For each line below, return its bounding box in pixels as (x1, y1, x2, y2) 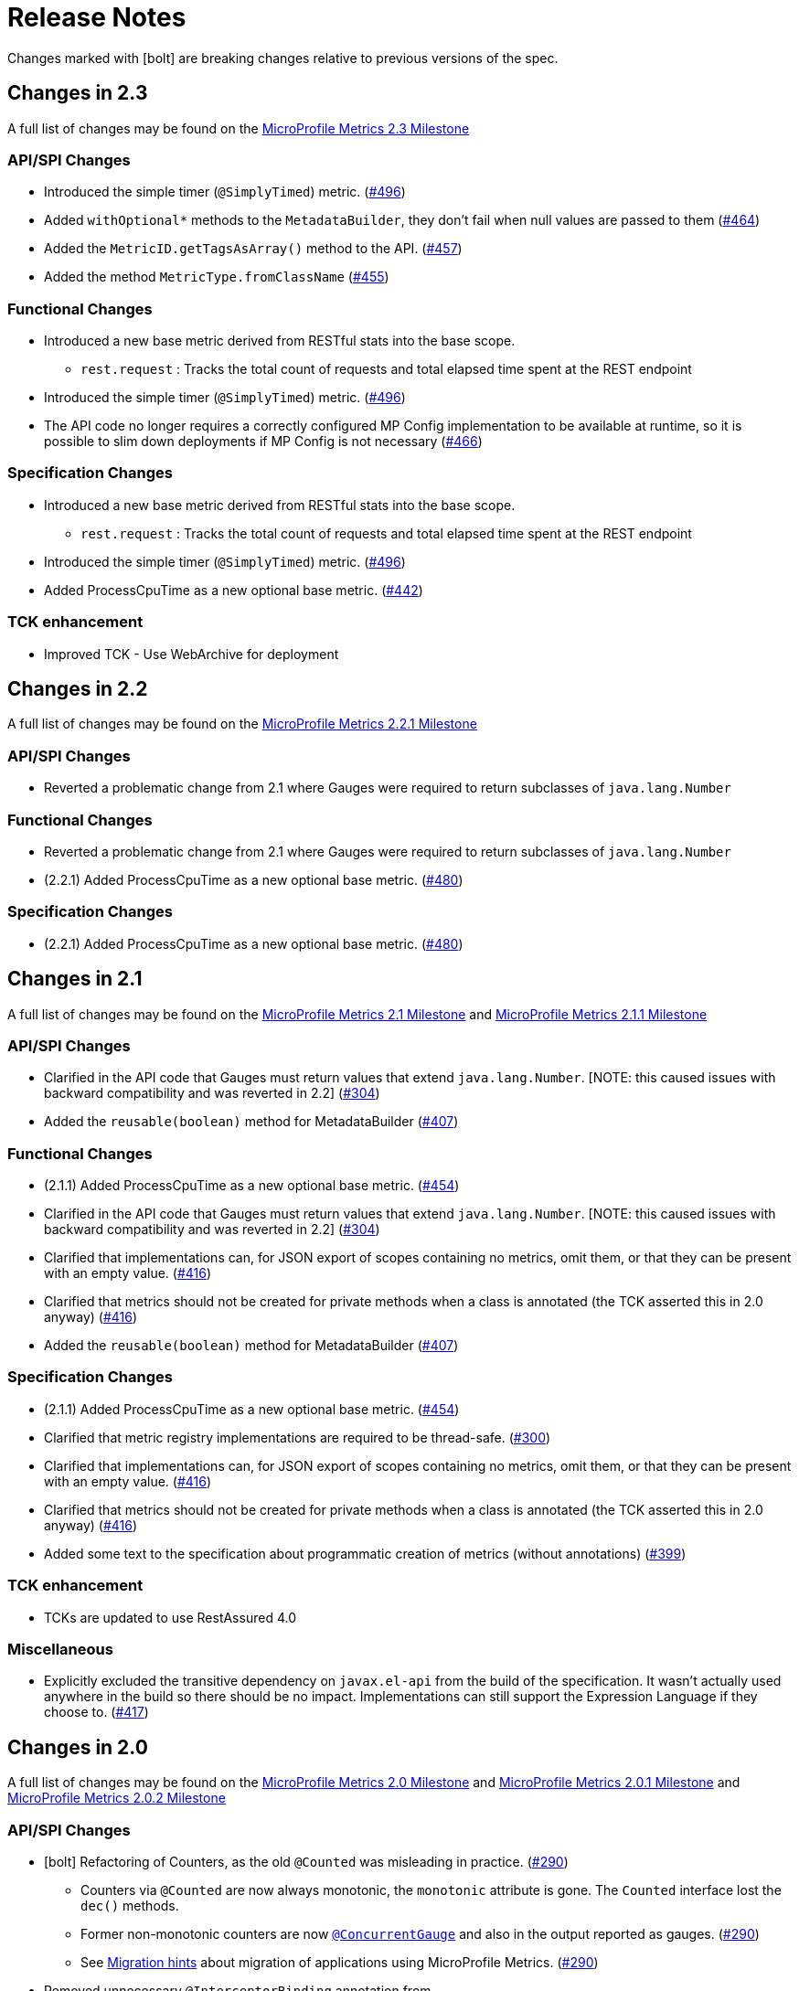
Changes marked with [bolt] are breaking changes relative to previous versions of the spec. (7, 49, 559, 66)
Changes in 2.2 (7, 677, 148, 701)
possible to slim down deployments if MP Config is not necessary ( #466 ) (44, 433, 483, 450)
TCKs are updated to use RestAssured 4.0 (44, 1609, 296, 1625)
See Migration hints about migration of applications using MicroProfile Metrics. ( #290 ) (80, 1954, 599, 1970)
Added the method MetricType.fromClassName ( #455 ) (44, 269, 389, 285)
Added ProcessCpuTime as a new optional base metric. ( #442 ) (44, 581, 423, 598)
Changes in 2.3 (7, 81, 148, 105)
